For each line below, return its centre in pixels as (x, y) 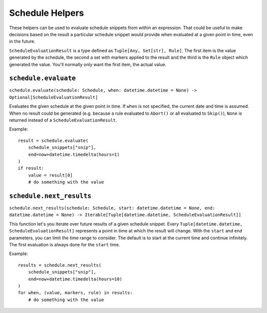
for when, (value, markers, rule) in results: (75, 293)
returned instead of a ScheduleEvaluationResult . (63, 120)
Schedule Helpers (46, 13)
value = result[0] (50, 175)
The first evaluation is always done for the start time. (65, 244)
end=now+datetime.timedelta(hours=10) (75, 279)
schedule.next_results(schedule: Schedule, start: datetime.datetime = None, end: (112, 208)
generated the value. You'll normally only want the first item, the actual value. (88, 64)
